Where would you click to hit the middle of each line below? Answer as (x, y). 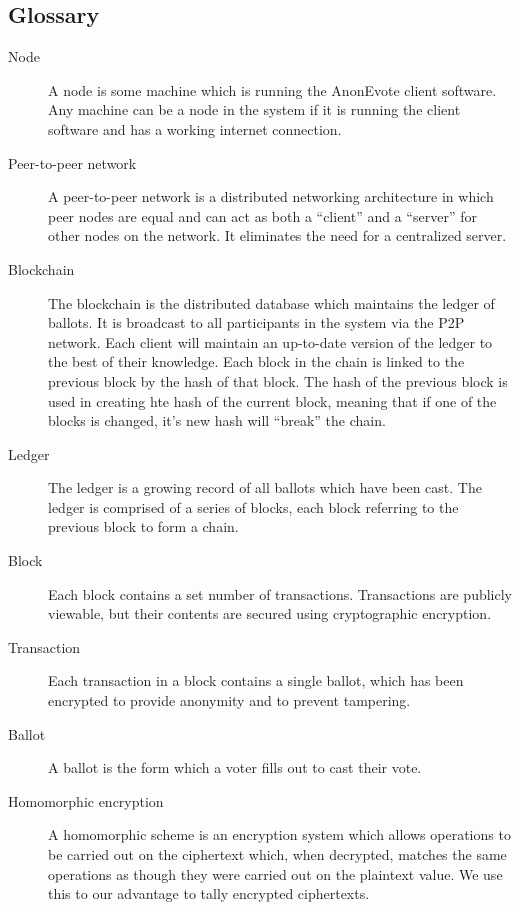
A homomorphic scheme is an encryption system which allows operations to (279, 834)
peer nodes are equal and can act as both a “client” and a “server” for (262, 215)
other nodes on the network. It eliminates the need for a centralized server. (277, 235)
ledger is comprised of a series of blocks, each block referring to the (253, 506)
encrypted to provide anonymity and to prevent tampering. (229, 700)
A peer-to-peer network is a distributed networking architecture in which (271, 196)
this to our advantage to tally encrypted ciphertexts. (209, 893)
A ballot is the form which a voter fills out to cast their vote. (235, 767)
